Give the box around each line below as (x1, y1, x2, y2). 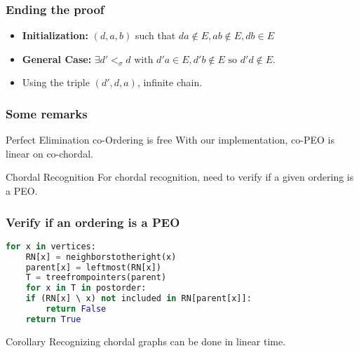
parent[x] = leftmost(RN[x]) (25, 262, 161, 272)
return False (46, 304, 107, 314)
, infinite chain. (137, 75, 203, 90)
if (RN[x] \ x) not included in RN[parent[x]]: (25, 293, 252, 304)
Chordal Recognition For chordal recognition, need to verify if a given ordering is (6, 169, 354, 184)
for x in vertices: (6, 241, 96, 251)
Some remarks (6, 104, 88, 122)
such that (135, 28, 176, 43)
